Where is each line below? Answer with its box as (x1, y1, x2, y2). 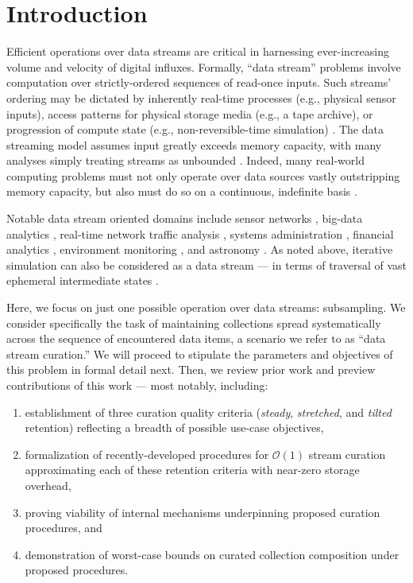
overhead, (25, 476, 71, 493)
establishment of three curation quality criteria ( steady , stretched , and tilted (25, 403, 392, 420)
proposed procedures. (25, 562, 129, 578)
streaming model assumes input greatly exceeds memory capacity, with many (6, 136, 382, 153)
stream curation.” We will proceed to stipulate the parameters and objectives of (6, 345, 393, 362)
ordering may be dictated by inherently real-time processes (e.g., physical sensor (6, 89, 396, 106)
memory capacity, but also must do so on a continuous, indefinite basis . (6, 183, 357, 200)
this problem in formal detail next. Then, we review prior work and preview (6, 361, 376, 378)
